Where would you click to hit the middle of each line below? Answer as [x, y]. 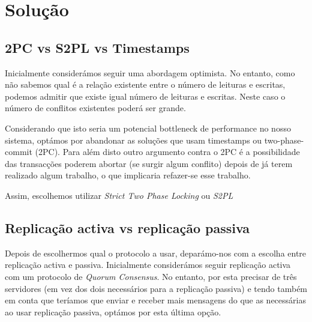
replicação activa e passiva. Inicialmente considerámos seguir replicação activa [148, 265]
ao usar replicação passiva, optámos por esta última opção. [113, 311]
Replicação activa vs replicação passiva [127, 227]
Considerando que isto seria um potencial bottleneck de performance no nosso [148, 128]
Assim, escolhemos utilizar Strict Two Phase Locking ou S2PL [119, 195]
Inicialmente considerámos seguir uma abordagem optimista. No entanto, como [150, 72]
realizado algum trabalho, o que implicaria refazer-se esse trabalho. [128, 175]
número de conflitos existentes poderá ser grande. [95, 108]
